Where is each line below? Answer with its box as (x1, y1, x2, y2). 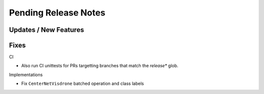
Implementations (9, 72, 43, 78)
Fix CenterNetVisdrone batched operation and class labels (21, 80, 144, 87)
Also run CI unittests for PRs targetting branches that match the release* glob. (21, 63, 178, 69)
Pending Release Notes (9, 7, 106, 18)
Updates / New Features (9, 26, 84, 34)
